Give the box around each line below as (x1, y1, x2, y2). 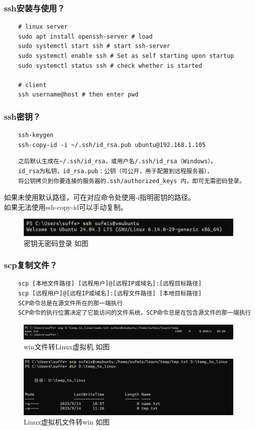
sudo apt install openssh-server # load (18, 33, 153, 40)
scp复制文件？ (4, 259, 58, 271)
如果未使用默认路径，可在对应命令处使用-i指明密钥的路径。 (4, 192, 195, 202)
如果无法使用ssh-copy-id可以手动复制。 (4, 201, 127, 212)
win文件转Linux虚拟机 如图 (24, 341, 110, 352)
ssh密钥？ (4, 110, 41, 122)
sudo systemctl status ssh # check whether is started (18, 62, 202, 69)
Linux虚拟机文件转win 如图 (24, 417, 110, 427)
